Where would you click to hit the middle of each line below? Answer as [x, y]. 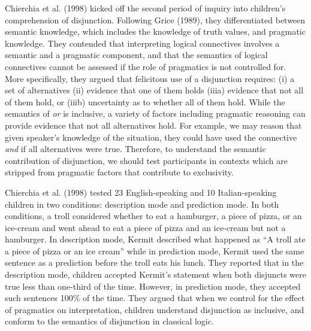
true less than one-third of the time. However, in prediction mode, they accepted [153, 286]
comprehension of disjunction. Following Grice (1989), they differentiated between [155, 19]
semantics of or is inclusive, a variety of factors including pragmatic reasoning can [155, 113]
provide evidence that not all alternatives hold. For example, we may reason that [153, 125]
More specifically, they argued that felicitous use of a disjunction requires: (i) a [150, 78]
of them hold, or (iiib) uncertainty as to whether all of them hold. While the [145, 101]
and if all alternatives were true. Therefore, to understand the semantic [135, 149]
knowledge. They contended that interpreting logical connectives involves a [142, 43]
